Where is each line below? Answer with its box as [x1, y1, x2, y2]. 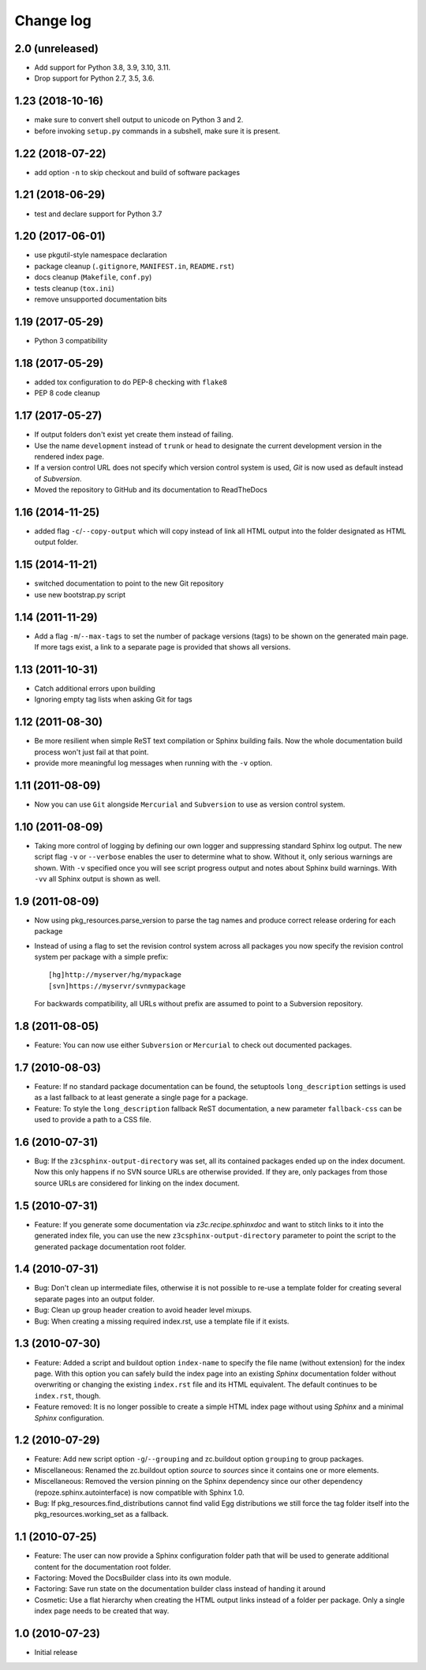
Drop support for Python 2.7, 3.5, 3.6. [34, 73, 155, 83]
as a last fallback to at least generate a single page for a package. [34, 1093, 248, 1103]
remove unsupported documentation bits [34, 294, 167, 304]
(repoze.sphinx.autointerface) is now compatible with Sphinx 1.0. [34, 1488, 245, 1497]
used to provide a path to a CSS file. [34, 1115, 151, 1125]
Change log [14, 12, 92, 29]
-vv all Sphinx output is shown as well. [34, 874, 161, 883]
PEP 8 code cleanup [34, 388, 100, 398]
